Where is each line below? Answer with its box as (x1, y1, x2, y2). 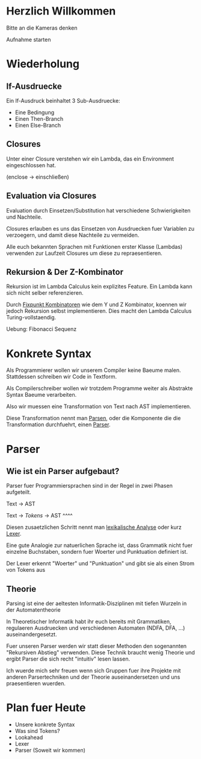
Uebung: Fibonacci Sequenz (6, 325, 77, 333)
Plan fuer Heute (6, 701, 86, 715)
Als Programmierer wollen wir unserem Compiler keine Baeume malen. (6, 367, 181, 374)
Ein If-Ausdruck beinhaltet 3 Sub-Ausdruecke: (6, 97, 120, 104)
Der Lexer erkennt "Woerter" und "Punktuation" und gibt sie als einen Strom (6, 560, 194, 567)
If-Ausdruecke (6, 81, 62, 91)
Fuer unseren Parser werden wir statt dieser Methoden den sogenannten (6, 642, 187, 650)
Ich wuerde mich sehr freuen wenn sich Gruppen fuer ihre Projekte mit (6, 667, 181, 674)
